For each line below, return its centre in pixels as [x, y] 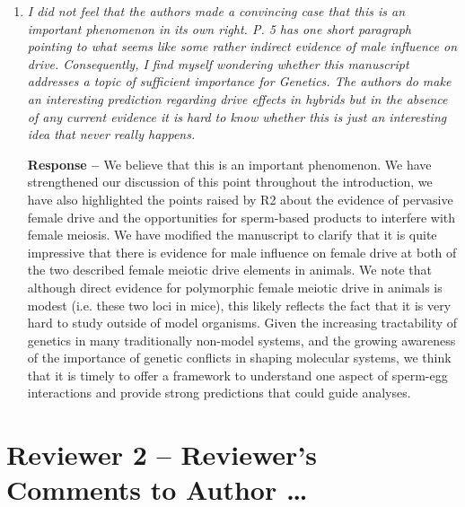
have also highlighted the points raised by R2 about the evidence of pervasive [240, 199]
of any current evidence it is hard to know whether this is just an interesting [237, 116]
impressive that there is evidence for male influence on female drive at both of [242, 252]
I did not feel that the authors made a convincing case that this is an [216, 11]
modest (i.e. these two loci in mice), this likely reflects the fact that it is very [239, 305]
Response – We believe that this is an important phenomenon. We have [229, 164]
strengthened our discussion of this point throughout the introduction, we [230, 182]
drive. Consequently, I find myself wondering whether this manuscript [218, 63]
